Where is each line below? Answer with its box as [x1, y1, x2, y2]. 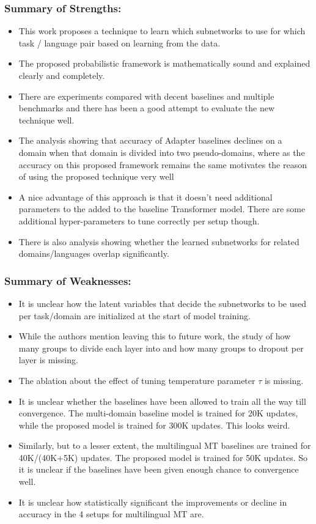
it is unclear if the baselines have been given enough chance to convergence [18, 463, 299, 476]
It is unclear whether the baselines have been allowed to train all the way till [18, 394, 306, 407]
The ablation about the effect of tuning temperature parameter [18, 374, 255, 386]
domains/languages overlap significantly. [18, 247, 169, 260]
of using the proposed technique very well [18, 170, 174, 183]
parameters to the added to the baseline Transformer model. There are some [18, 202, 306, 215]
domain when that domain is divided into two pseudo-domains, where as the [18, 146, 305, 158]
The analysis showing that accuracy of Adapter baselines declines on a [18, 134, 282, 147]
